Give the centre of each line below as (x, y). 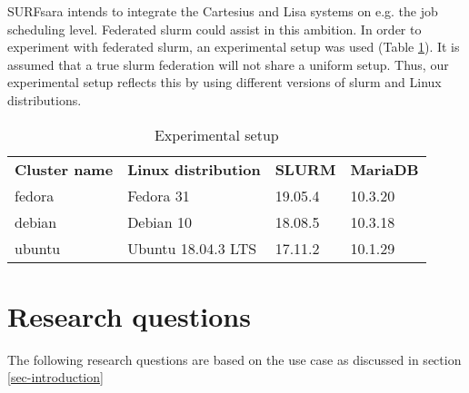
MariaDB (384, 169)
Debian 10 (160, 221)
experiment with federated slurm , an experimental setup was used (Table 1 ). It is (234, 47)
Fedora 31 (159, 195)
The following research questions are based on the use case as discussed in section (234, 359)
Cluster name (64, 169)
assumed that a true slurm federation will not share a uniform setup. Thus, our (228, 64)
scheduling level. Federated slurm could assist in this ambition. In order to (215, 29)
